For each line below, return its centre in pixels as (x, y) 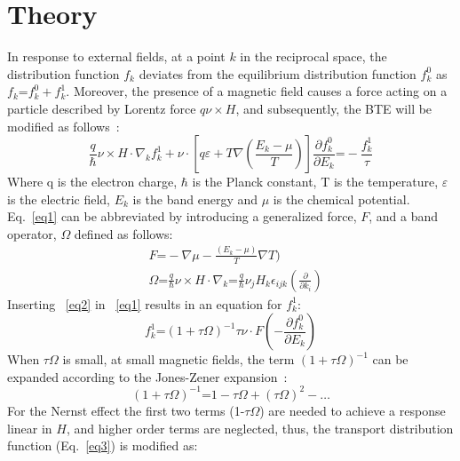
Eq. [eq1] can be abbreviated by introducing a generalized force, (182, 216)
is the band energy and (195, 199)
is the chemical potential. (341, 199)
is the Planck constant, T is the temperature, (315, 182)
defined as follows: (123, 233)
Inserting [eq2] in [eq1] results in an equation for (145, 303)
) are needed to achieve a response (353, 410)
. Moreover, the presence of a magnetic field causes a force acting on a (257, 91)
